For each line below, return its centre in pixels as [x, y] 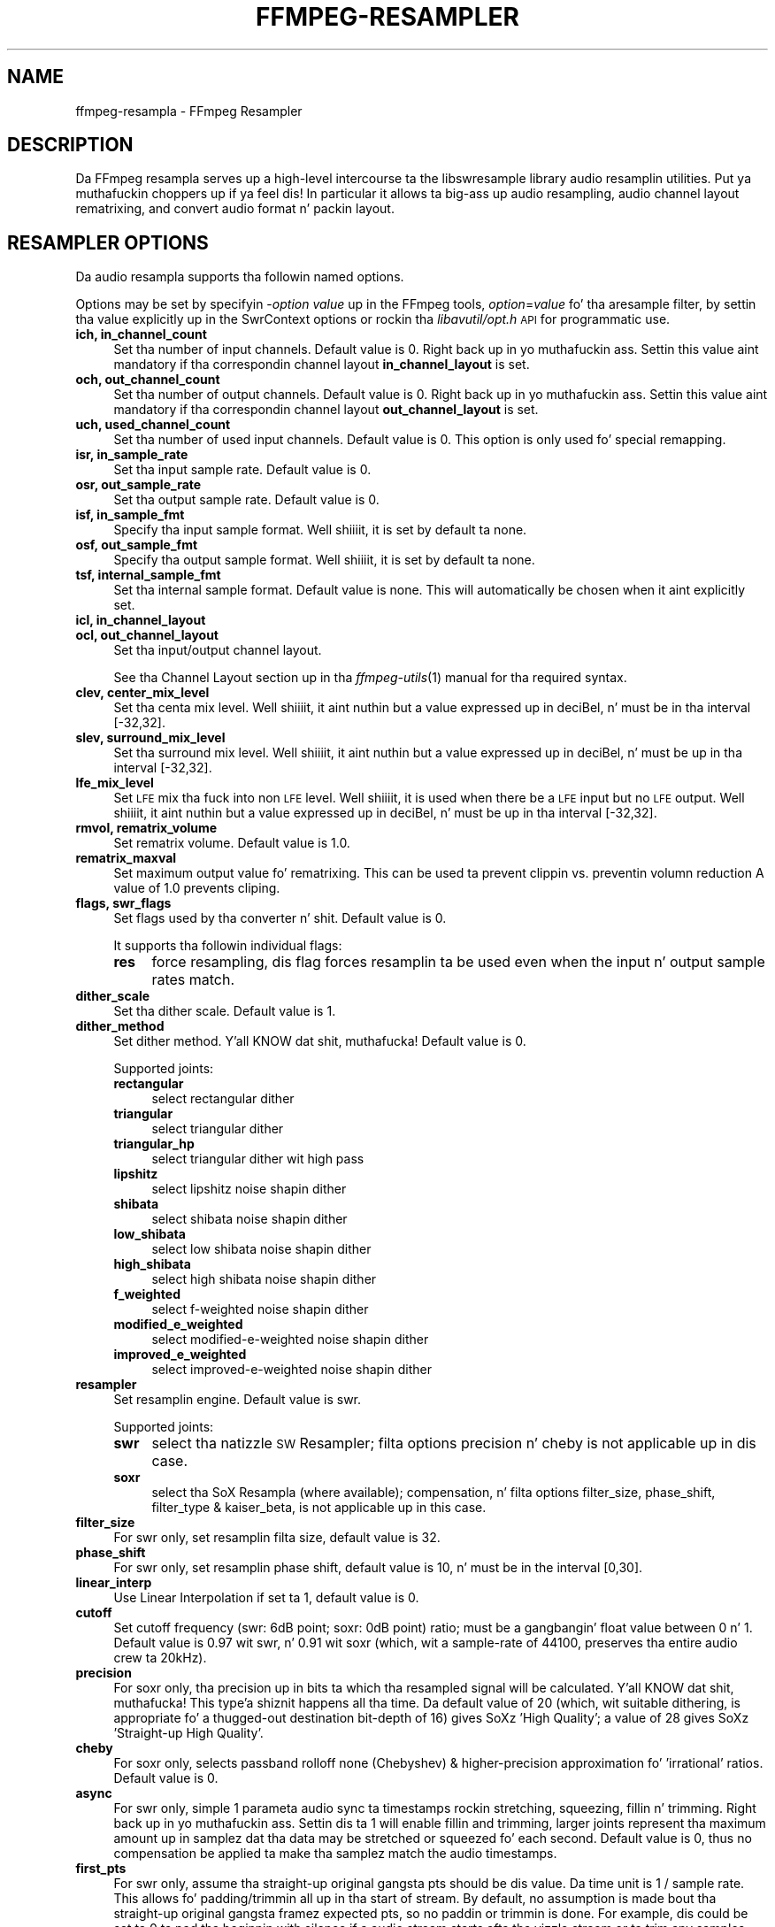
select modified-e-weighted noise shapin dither [290, 1340]
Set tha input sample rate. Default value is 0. [242, 470]
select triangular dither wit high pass [258, 1159]
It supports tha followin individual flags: [228, 946]
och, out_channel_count [148, 380]
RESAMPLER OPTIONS [108, 242]
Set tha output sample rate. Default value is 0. [246, 500]
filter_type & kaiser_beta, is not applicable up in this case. [319, 1508]
